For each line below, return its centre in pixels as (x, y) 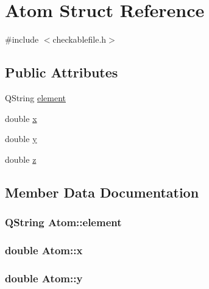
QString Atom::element (63, 222)
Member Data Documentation (102, 192)
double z (21, 159)
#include (22, 39)
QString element (35, 97)
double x (21, 118)
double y (21, 139)
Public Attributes (62, 72)
